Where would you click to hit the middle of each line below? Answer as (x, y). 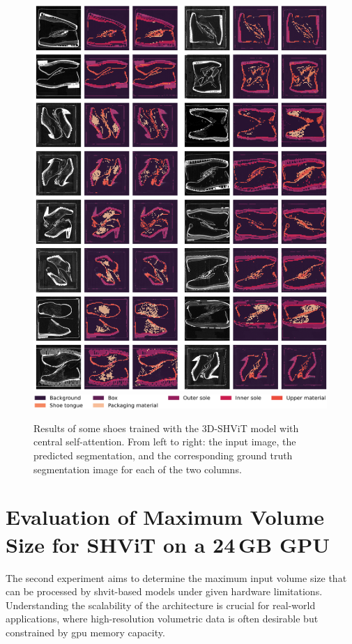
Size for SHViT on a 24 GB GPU (168, 544)
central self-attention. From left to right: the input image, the (165, 442)
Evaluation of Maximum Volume (165, 517)
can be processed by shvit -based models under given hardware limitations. (164, 591)
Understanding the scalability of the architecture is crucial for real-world (161, 605)
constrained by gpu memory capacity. (85, 632)
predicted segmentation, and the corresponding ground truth (163, 455)
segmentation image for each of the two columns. (138, 469)
